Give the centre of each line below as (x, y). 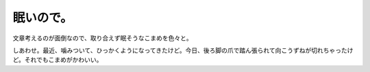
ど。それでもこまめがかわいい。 (58, 60)
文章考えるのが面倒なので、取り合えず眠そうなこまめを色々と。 (103, 38)
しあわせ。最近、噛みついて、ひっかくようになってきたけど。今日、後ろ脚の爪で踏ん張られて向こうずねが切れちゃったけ (183, 50)
